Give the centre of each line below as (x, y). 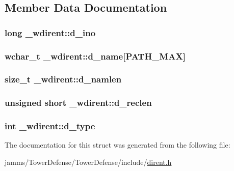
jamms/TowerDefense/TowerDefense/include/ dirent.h (88, 162)
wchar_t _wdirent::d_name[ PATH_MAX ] (95, 56)
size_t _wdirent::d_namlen (63, 79)
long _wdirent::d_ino (50, 32)
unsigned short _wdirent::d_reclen (78, 103)
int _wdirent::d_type (50, 126)
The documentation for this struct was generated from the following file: (118, 145)
